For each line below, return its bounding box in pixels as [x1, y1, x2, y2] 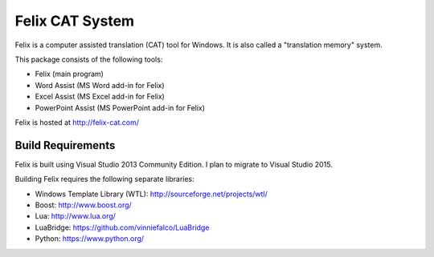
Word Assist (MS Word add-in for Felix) [35, 80, 165, 90]
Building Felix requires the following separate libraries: [14, 175, 194, 184]
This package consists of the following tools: [14, 54, 163, 64]
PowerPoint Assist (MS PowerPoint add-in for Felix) [35, 102, 205, 112]
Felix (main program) [35, 69, 104, 79]
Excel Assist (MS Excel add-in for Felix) [35, 92, 165, 102]
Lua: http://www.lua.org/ [35, 211, 117, 221]
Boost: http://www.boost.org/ [35, 200, 132, 210]
